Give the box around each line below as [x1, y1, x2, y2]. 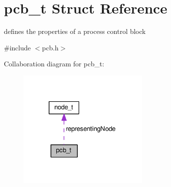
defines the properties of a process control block [4, 26, 146, 36]
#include [4, 42, 31, 52]
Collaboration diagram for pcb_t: [4, 59, 104, 69]
